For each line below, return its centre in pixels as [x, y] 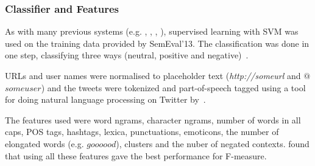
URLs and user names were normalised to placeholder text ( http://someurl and [153, 75]
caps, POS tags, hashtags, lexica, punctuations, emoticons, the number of [142, 132]
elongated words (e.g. [44, 143]
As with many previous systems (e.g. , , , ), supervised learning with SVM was [152, 31]
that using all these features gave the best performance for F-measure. [136, 155]
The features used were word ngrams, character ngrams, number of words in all [153, 119]
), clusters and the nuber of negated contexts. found [213, 143]
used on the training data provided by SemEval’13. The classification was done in [157, 43]
